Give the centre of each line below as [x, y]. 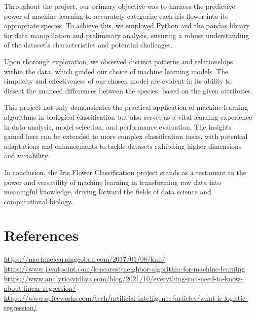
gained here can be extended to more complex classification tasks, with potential [126, 136]
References [41, 235]
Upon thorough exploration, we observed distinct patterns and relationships [119, 61]
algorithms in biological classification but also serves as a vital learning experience [128, 116]
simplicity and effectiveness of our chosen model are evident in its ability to [118, 81]
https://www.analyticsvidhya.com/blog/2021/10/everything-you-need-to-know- [124, 278]
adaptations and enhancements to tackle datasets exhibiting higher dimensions [123, 146]
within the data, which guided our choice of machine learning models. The [116, 71]
